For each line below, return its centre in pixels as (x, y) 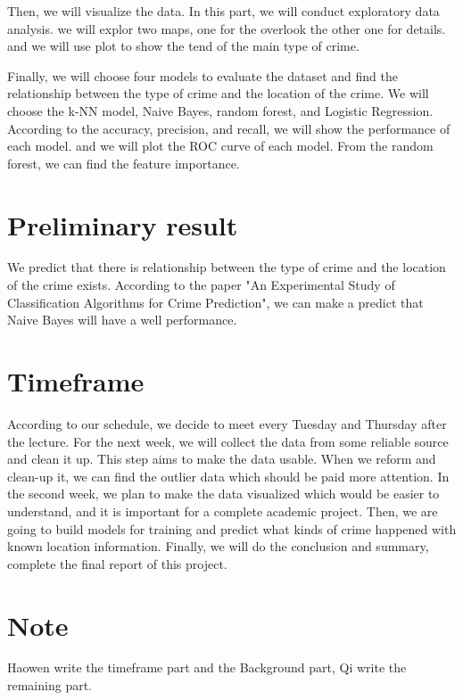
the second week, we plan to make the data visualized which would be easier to (223, 494)
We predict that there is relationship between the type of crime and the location (227, 267)
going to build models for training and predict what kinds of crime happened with (232, 528)
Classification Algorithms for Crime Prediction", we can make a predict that (215, 302)
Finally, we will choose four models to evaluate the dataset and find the (203, 75)
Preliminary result (123, 224)
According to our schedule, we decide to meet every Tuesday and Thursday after (227, 423)
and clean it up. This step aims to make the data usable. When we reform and (222, 459)
